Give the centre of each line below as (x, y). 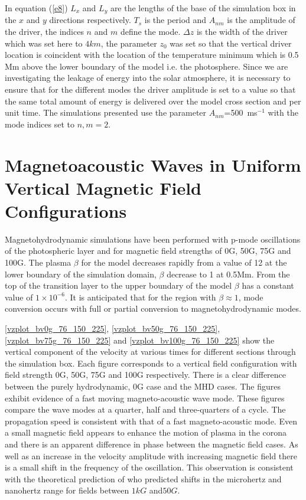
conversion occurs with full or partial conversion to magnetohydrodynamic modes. (153, 308)
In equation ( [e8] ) (36, 8)
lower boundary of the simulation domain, (81, 274)
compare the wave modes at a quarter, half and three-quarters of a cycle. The (145, 409)
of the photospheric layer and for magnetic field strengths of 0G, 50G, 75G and (148, 251)
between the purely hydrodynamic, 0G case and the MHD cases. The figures (143, 386)
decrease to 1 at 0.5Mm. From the (228, 274)
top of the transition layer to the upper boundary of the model (118, 285)
